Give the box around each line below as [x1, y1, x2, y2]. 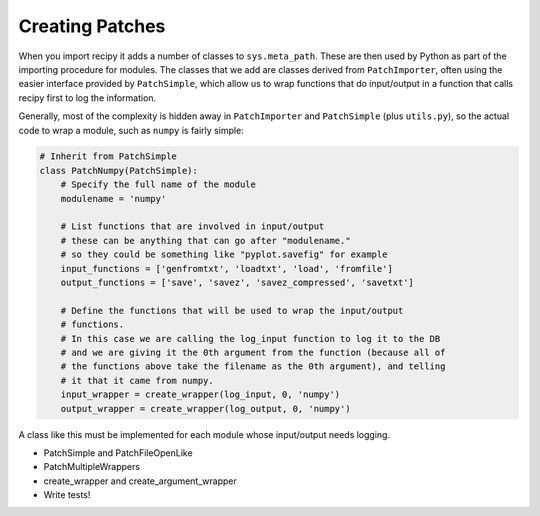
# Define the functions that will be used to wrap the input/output [60, 305, 404, 316]
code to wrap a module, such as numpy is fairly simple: [18, 124, 244, 136]
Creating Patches [18, 15, 166, 37]
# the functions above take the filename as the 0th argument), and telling [60, 361, 446, 372]
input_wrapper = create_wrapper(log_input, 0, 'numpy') [60, 389, 341, 400]
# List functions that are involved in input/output [60, 221, 325, 232]
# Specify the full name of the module [60, 179, 257, 190]
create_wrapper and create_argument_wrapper [43, 475, 237, 487]
